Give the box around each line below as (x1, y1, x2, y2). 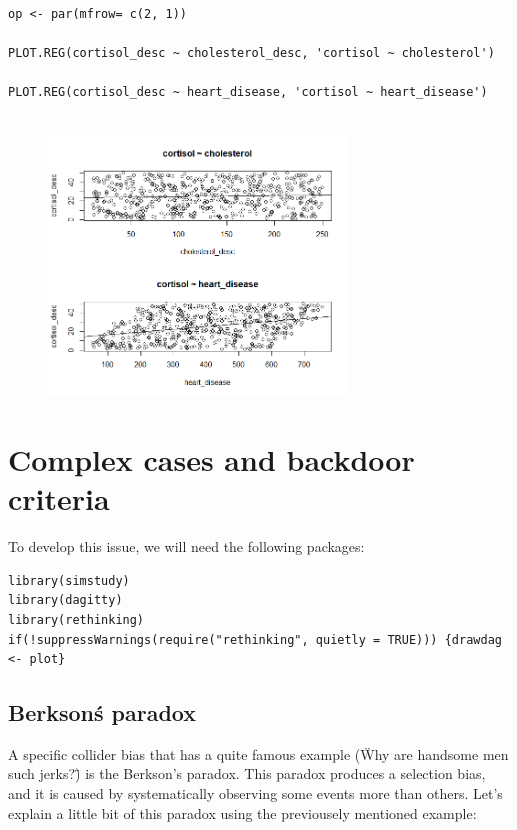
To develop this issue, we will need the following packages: (8, 536, 365, 557)
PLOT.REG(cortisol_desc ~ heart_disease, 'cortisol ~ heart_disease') (8, 84, 488, 99)
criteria (8, 478, 110, 519)
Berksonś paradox (8, 697, 196, 728)
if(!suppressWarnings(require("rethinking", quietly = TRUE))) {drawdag (8, 632, 502, 647)
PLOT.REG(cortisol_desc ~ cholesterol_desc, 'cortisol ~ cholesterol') (8, 45, 495, 60)
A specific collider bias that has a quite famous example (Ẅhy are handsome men (8, 743, 509, 764)
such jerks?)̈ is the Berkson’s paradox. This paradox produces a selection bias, (8, 763, 486, 784)
